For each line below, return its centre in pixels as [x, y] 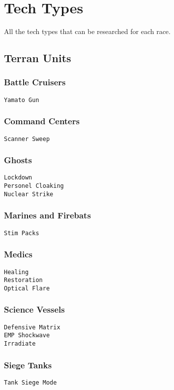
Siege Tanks [28, 365]
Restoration [23, 280]
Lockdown [18, 178]
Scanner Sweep [27, 139]
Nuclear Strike [29, 194]
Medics [18, 254]
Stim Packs [22, 233]
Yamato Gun [22, 100]
